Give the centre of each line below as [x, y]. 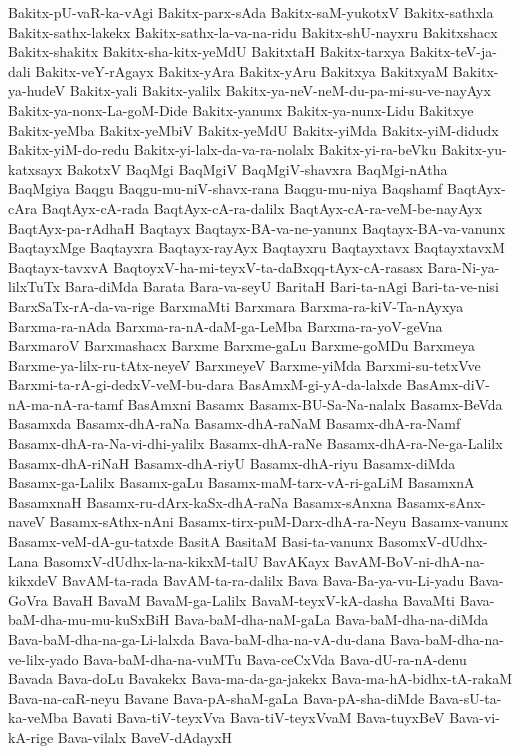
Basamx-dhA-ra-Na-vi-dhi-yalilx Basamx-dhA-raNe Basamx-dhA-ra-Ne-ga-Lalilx [255, 443]
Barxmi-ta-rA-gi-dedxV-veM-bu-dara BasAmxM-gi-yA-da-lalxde [205, 384]
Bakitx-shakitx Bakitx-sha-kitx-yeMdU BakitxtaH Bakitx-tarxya [206, 51]
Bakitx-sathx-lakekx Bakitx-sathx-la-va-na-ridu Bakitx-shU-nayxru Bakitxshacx [253, 31]
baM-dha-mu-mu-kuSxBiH [89, 619]
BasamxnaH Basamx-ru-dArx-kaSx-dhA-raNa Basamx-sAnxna [200, 501]
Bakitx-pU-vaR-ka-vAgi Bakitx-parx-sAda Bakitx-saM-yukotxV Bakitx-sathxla [251, 12]
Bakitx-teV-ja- [453, 51]
